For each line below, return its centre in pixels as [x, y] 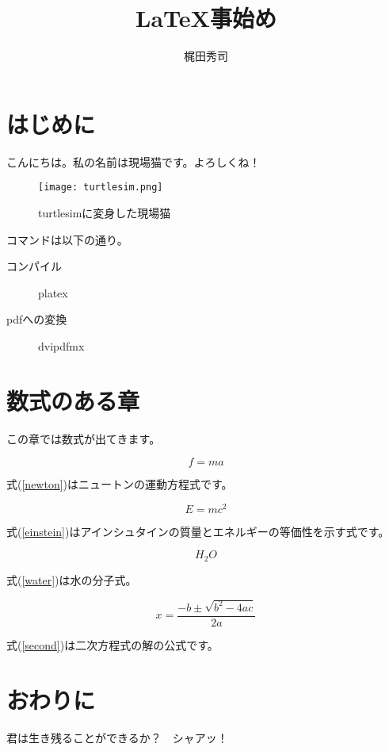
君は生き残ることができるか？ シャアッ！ [117, 737]
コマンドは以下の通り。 [67, 239]
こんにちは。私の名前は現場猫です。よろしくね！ [133, 161]
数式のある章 [73, 400]
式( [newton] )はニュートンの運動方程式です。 [120, 484]
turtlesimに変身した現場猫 [105, 212]
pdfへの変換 [37, 319]
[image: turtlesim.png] [101, 188]
